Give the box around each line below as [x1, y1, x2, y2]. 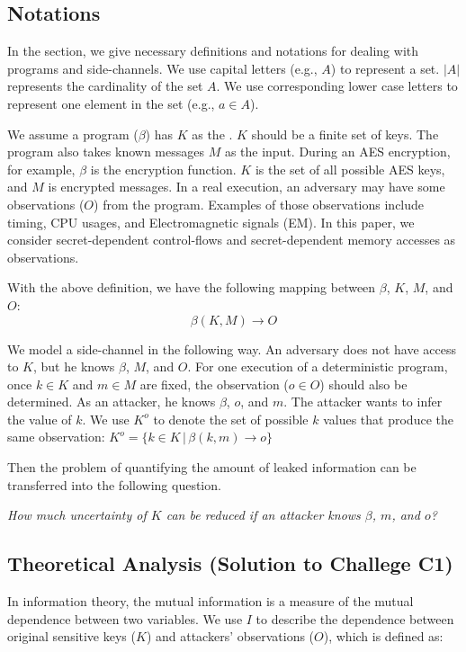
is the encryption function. [90, 159, 237, 178]
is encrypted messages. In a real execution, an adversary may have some [48, 177, 445, 196]
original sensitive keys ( [7, 627, 136, 646]
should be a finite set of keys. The [251, 124, 439, 143]
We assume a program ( [7, 124, 139, 143]
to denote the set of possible [153, 409, 309, 428]
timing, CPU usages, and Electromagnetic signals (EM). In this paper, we [7, 212, 415, 231]
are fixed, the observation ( [139, 374, 289, 393]
